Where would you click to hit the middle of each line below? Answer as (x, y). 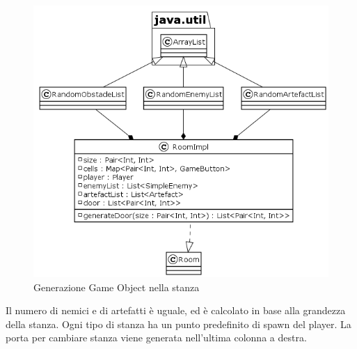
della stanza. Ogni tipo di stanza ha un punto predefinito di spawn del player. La (178, 324)
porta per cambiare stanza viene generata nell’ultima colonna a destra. (156, 338)
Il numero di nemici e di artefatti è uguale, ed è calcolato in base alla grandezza (176, 310)
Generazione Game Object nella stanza (117, 287)
